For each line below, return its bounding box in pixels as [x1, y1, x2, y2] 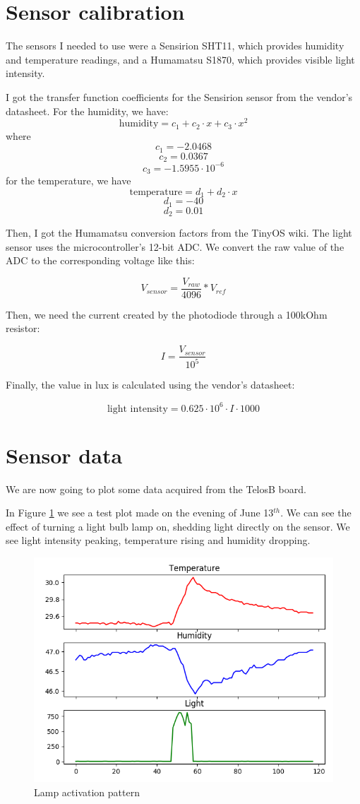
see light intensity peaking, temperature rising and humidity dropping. [6, 533, 311, 548]
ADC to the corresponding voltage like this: [6, 253, 195, 268]
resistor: [6, 321, 40, 336]
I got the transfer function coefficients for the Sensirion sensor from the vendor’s [6, 89, 353, 104]
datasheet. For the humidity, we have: [6, 103, 169, 118]
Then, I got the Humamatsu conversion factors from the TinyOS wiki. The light [6, 225, 352, 240]
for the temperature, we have [6, 173, 131, 188]
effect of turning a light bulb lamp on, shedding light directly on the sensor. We [6, 519, 350, 533]
